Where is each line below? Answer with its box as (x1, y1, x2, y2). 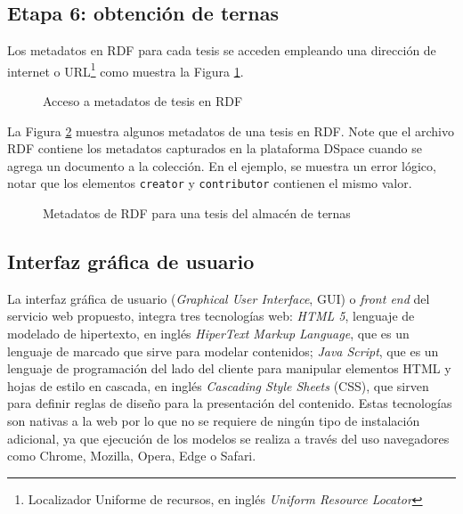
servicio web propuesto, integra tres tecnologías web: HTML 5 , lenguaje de (7, 306, 415, 325)
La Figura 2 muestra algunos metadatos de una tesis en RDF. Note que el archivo (7, 121, 454, 140)
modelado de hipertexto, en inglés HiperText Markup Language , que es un (7, 324, 410, 343)
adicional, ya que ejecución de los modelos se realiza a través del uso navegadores (7, 428, 450, 447)
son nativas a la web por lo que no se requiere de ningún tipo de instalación (7, 412, 420, 430)
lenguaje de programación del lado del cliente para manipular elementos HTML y (7, 359, 451, 378)
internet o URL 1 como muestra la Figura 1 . (7, 59, 244, 80)
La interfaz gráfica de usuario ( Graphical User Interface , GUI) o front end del (7, 289, 430, 307)
